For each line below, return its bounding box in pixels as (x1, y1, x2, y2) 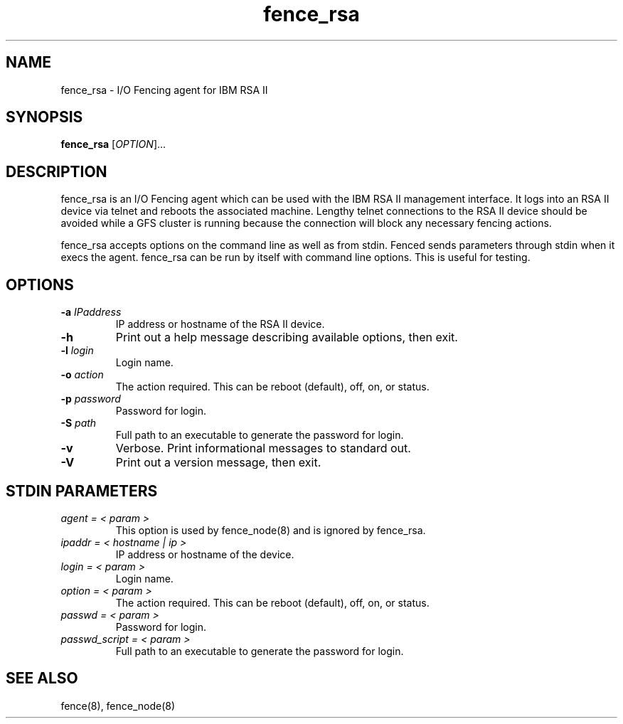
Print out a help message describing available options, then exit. (115, 330, 458, 345)
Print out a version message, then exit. (115, 455, 321, 470)
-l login (60, 344, 94, 357)
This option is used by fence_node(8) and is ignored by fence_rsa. (115, 523, 426, 536)
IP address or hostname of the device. (115, 548, 294, 560)
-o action (60, 368, 104, 381)
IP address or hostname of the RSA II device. (115, 318, 325, 331)
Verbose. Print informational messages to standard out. (115, 441, 411, 456)
